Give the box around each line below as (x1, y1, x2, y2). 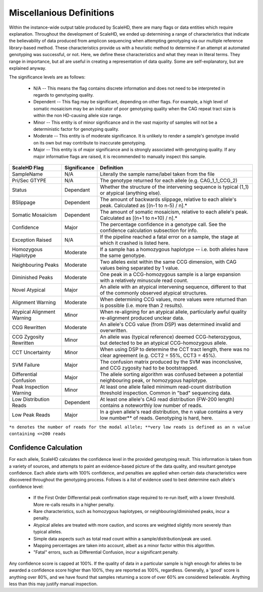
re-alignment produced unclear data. (100, 315, 185, 321)
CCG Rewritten (12, 324, 46, 331)
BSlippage (12, 199, 36, 206)
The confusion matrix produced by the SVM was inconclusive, (100, 358, 243, 365)
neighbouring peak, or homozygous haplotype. (100, 377, 208, 384)
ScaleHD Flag (12, 164, 44, 171)
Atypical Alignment (12, 308, 56, 315)
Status (12, 186, 27, 193)
